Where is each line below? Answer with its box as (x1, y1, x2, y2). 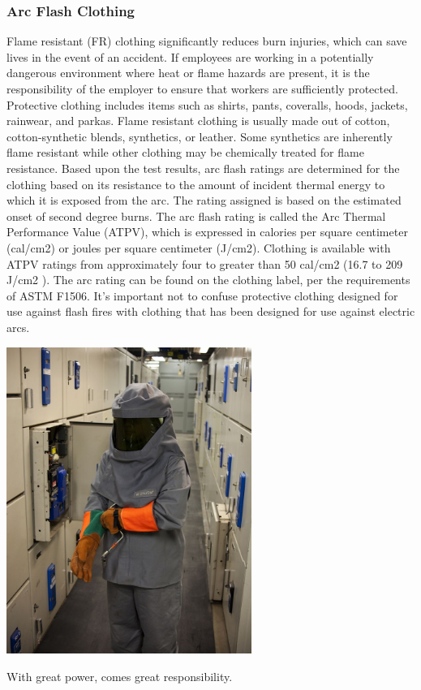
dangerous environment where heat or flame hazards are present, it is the (6, 64, 370, 81)
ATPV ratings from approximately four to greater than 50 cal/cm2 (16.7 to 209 (6, 255, 403, 272)
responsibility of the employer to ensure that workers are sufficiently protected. (6, 80, 398, 97)
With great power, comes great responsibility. (6, 668, 233, 685)
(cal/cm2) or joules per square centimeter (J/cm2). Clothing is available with (6, 239, 391, 256)
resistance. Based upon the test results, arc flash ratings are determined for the (6, 159, 400, 176)
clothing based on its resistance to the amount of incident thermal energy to (6, 175, 385, 192)
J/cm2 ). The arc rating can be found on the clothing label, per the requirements (6, 271, 410, 288)
